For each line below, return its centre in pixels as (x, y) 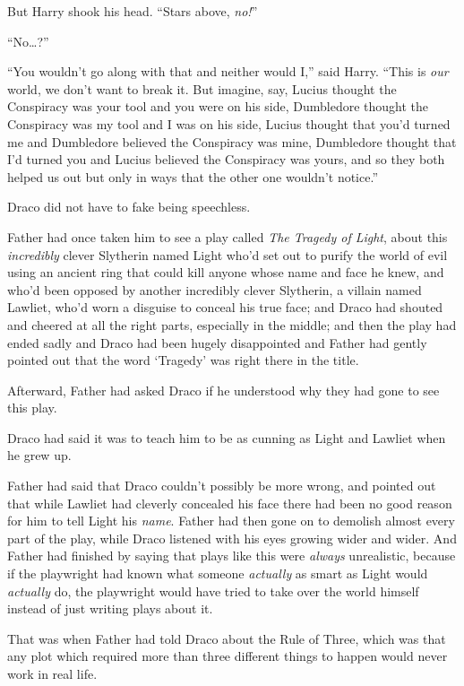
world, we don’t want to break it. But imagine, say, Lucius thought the (202, 88)
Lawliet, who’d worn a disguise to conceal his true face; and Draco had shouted (225, 307)
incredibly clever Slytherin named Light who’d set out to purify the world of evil (228, 254)
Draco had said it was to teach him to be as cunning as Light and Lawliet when (227, 437)
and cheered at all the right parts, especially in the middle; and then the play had (232, 324)
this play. (32, 408)
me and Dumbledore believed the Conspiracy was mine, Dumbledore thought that (232, 141)
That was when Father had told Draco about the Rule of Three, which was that (227, 638)
